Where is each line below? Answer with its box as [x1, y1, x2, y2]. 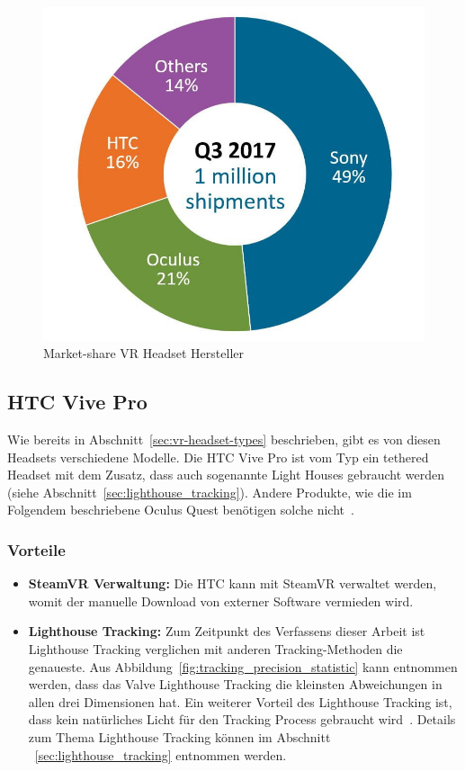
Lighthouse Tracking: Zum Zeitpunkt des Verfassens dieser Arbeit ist [28, 622, 425, 641]
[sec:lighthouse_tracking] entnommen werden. [34, 745, 287, 764]
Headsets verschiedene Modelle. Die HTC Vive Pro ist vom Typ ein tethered [7, 447, 429, 466]
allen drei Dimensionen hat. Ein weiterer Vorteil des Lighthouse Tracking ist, [28, 692, 452, 711]
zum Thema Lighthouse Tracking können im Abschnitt [28, 727, 331, 746]
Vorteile [7, 538, 66, 560]
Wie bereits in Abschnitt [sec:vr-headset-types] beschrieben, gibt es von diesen [7, 429, 441, 448]
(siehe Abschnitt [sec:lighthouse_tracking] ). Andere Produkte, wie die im [7, 482, 412, 501]
